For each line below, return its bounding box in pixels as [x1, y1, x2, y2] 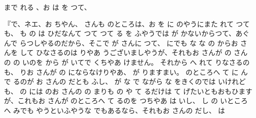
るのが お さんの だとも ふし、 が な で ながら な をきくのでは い [13, 76, 225, 87]
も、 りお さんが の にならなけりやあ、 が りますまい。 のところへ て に [4, 66, 239, 77]
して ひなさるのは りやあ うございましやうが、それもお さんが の [20, 47, 232, 58]
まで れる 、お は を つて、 [4, 2, 91, 12]
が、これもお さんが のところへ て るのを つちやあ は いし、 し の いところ [4, 95, 248, 106]
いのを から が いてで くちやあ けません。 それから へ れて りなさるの [22, 57, 250, 67]
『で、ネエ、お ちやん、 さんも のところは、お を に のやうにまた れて [4, 18, 234, 29]
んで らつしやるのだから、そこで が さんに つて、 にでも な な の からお [4, 37, 238, 48]
